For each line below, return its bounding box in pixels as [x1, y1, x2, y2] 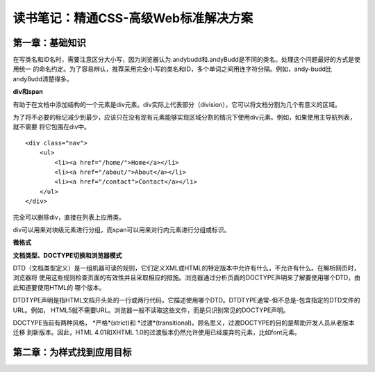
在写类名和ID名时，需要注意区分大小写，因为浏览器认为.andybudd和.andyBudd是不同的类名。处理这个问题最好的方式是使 [12, 56, 360, 64]
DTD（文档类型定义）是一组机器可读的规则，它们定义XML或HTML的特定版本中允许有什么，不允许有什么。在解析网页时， [12, 264, 360, 273]
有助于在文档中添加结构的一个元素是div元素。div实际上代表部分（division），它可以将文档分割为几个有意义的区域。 [12, 100, 342, 108]
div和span [12, 88, 43, 96]
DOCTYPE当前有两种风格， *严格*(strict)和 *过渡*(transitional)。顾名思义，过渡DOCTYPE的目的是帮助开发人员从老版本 [12, 318, 355, 327]
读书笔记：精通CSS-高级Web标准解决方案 [12, 10, 253, 26]
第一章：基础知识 [12, 37, 86, 49]
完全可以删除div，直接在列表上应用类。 [12, 213, 125, 221]
